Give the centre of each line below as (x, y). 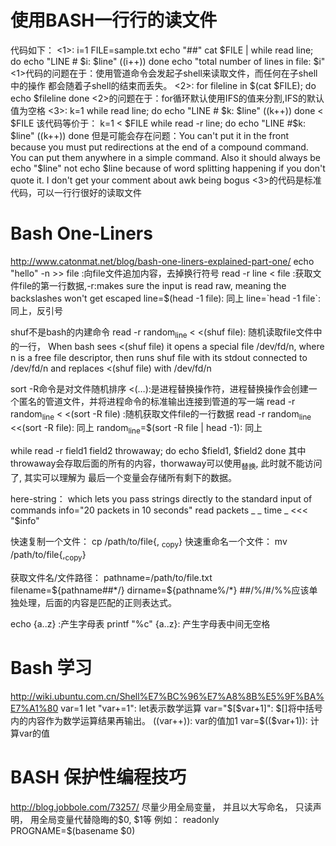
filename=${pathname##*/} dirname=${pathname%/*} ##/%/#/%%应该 (160, 590)
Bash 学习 (51, 667)
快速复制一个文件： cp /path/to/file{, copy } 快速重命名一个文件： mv (149, 543)
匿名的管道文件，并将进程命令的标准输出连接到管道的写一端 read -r (157, 401)
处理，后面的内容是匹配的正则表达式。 (97, 602)
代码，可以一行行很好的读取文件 (76, 192)
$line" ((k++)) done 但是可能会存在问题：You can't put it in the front (150, 135)
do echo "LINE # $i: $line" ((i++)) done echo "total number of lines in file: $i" (168, 61)
